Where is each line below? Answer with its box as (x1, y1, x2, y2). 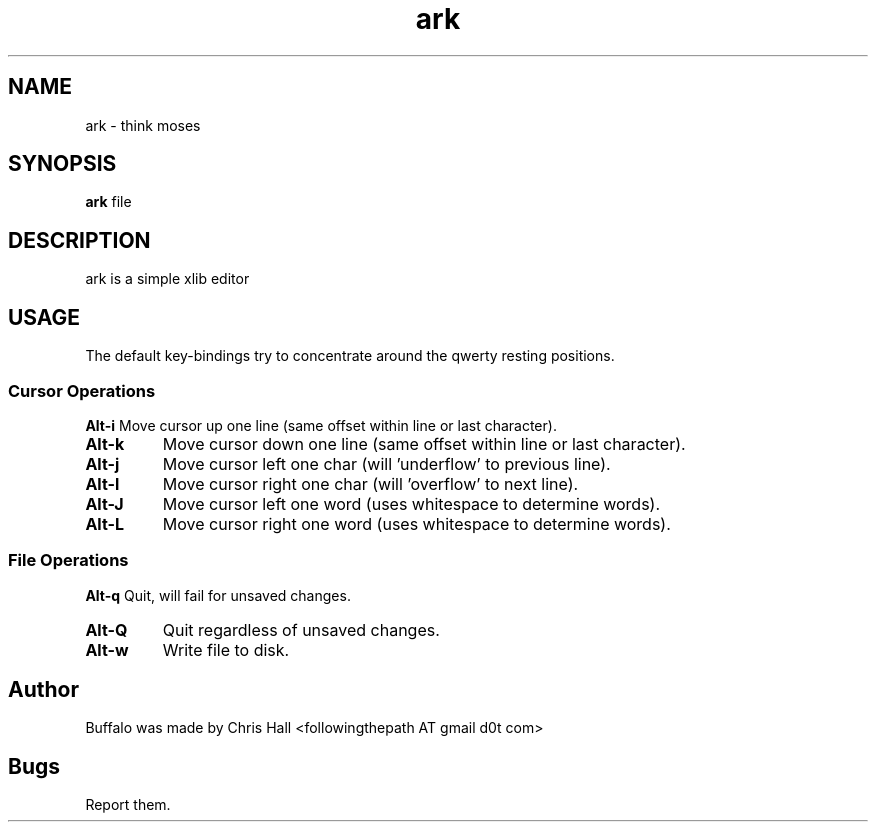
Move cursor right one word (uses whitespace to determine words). (162, 513, 671, 534)
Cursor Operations (8, 380, 156, 401)
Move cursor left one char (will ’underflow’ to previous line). (162, 453, 611, 474)
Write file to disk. (162, 639, 290, 660)
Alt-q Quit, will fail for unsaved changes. (85, 586, 351, 604)
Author (8, 677, 79, 703)
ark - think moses (85, 116, 201, 134)
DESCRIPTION (8, 227, 151, 253)
